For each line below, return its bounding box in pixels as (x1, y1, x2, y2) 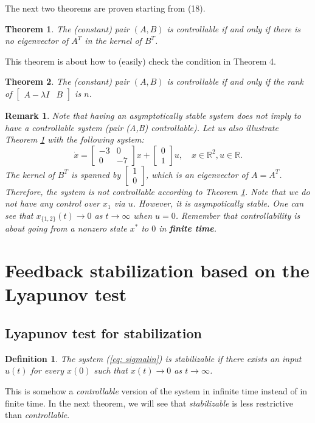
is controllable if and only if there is (167, 22, 300, 35)
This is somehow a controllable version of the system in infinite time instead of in (5, 384, 308, 397)
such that (94, 364, 128, 377)
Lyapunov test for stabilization (5, 323, 202, 342)
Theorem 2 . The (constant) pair (5, 75, 130, 88)
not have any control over (5, 197, 100, 210)
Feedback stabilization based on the (5, 258, 310, 283)
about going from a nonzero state (5, 222, 127, 235)
